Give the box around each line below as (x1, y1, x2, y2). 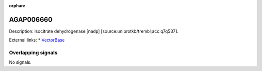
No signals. (9, 59, 32, 65)
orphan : (9, 3, 26, 8)
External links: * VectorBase (9, 37, 65, 43)
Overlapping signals (9, 49, 58, 56)
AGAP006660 (9, 15, 53, 24)
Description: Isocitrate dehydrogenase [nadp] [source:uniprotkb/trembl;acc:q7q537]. (9, 28, 179, 34)
